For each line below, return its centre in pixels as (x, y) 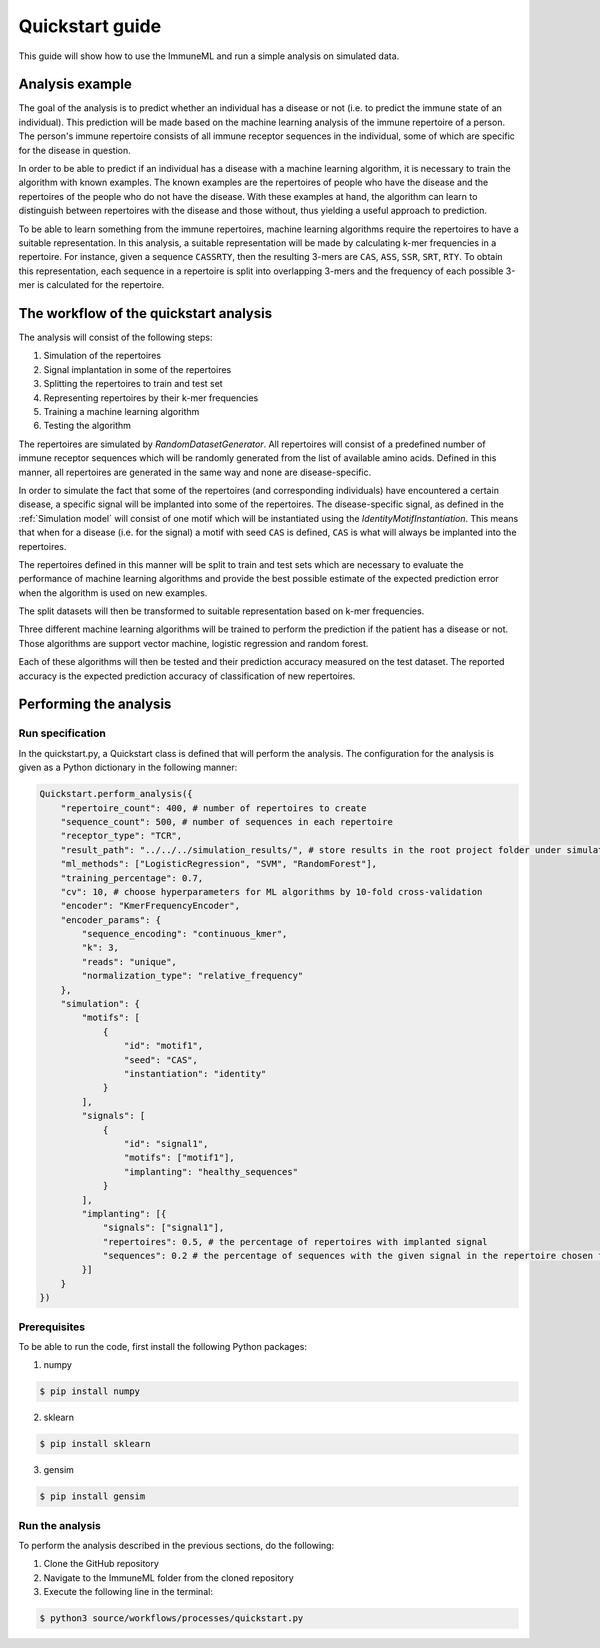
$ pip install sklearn (95, 1444)
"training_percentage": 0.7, (132, 878)
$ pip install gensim (92, 1496)
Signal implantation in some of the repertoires (137, 369)
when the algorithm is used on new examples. (113, 592)
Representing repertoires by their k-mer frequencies (151, 397)
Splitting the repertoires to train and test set (133, 384)
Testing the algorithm (87, 426)
